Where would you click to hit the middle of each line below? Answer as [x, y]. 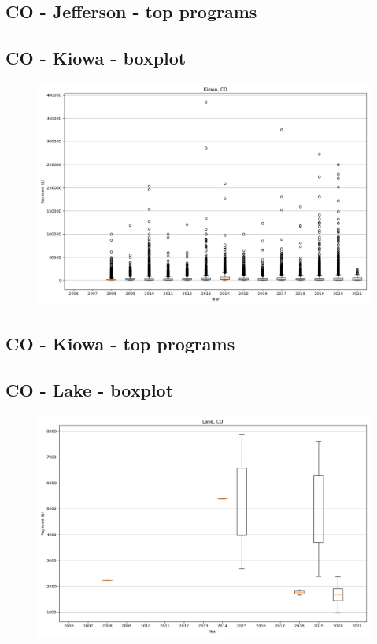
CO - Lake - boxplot [90, 390]
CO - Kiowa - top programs [120, 344]
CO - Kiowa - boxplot [96, 58]
